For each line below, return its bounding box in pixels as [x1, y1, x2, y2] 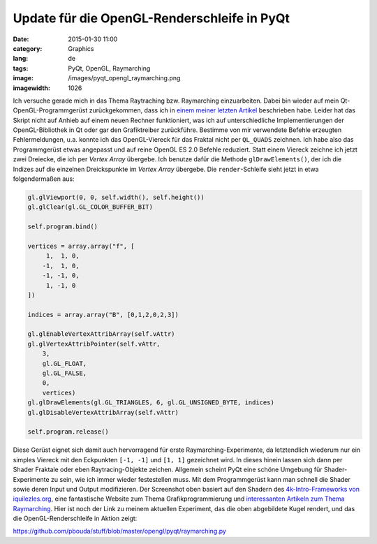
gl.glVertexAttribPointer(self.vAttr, [27, 339, 161, 348]
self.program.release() [27, 428, 110, 436]
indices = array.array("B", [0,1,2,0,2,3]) [27, 311, 179, 318]
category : [13, 44, 43, 52]
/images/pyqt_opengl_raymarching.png [68, 74, 181, 82]
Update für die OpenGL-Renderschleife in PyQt [13, 10, 290, 26]
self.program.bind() [27, 223, 98, 230]
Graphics [68, 44, 94, 52]
